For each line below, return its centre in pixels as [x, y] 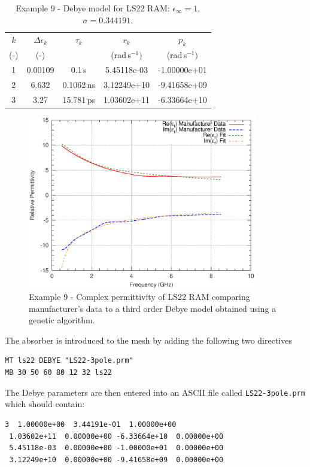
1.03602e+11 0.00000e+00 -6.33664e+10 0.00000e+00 [116, 436]
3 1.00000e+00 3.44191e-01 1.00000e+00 [91, 424]
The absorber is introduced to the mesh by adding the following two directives [148, 340]
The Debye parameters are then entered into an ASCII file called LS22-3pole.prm [155, 392]
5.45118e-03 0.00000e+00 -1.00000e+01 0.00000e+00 [116, 448]
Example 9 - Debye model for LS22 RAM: [93, 8]
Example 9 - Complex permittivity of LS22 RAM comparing [139, 297]
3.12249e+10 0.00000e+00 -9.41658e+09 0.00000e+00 [116, 460]
